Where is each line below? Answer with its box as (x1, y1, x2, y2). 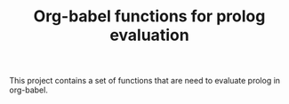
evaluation (109, 25, 189, 45)
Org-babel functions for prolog (33, 6, 266, 27)
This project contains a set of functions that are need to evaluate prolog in (9, 76, 281, 86)
